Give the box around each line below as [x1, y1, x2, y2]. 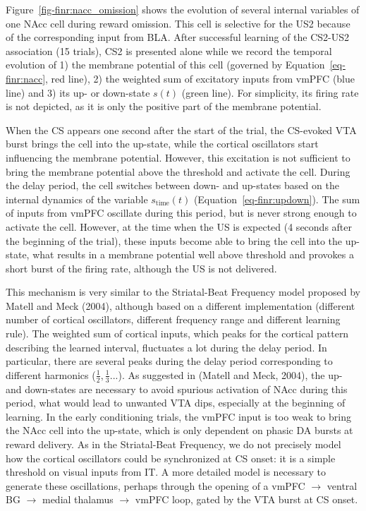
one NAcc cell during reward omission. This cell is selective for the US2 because [6, 16, 350, 30]
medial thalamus [42, 492, 114, 507]
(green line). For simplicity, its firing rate [181, 85, 359, 100]
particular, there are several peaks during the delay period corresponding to [6, 354, 333, 368]
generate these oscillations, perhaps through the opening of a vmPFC [6, 478, 305, 493]
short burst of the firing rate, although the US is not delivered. [6, 260, 277, 275]
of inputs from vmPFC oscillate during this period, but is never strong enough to [6, 205, 357, 220]
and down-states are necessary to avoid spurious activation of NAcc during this [6, 381, 348, 396]
